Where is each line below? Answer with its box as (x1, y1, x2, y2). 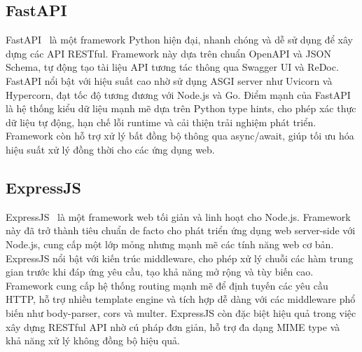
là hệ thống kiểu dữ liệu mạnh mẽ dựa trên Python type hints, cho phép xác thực (6, 101, 356, 116)
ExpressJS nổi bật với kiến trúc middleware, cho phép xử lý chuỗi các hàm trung (6, 250, 354, 265)
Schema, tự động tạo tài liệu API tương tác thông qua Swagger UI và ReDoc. (6, 60, 339, 74)
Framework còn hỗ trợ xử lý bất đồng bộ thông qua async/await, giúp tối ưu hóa (6, 128, 354, 143)
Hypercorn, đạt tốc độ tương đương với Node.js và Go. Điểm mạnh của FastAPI (6, 87, 351, 102)
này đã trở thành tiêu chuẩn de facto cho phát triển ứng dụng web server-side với (6, 223, 356, 238)
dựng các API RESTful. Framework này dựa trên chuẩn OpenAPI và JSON (6, 46, 331, 60)
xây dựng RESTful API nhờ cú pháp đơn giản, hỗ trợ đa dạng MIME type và (6, 319, 340, 334)
